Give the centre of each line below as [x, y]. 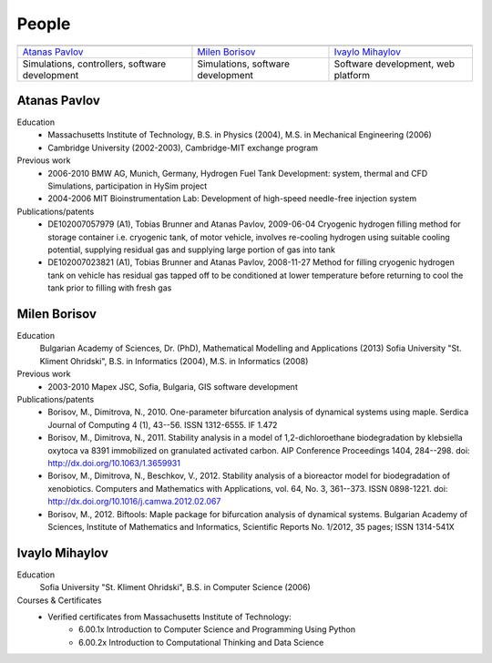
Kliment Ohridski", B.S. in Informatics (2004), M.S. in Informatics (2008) [174, 361]
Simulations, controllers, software [94, 64]
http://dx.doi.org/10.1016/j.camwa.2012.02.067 [134, 502]
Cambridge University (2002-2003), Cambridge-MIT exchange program [183, 148]
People [44, 24]
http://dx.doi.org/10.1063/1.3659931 [114, 463]
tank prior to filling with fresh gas [110, 288]
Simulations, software [244, 64]
